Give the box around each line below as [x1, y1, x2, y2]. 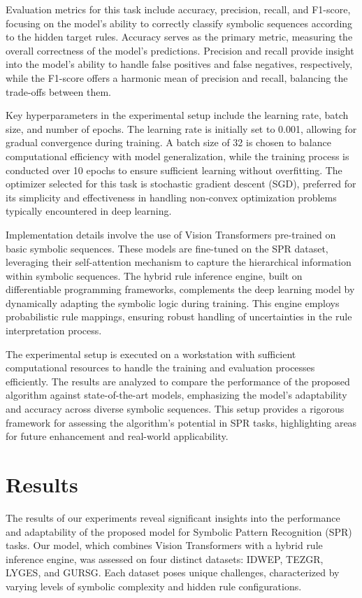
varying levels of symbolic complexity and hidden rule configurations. [6, 578, 302, 593]
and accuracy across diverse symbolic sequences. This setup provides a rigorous [6, 401, 345, 416]
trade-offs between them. [6, 84, 111, 99]
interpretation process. [6, 323, 102, 338]
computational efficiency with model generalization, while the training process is [6, 148, 349, 163]
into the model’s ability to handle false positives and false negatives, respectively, [6, 57, 353, 71]
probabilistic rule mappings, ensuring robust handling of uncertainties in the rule [6, 309, 352, 324]
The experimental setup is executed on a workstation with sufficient [6, 346, 296, 361]
